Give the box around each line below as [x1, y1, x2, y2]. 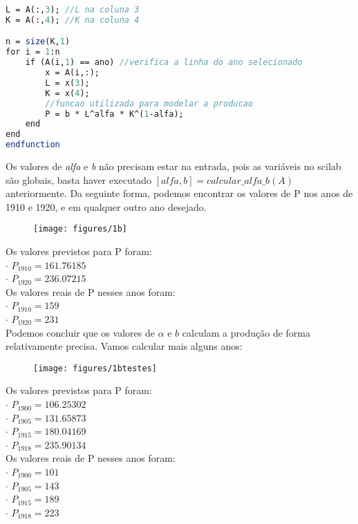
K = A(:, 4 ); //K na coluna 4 [6, 15, 140, 25]
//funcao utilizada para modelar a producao [45, 98, 253, 109]
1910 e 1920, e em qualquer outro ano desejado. [6, 199, 207, 214]
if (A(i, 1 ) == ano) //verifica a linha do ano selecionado [25, 57, 303, 68]
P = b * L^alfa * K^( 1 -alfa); [45, 109, 184, 119]
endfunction [6, 140, 60, 150]
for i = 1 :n [6, 47, 60, 57]
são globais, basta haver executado [6, 172, 152, 187]
